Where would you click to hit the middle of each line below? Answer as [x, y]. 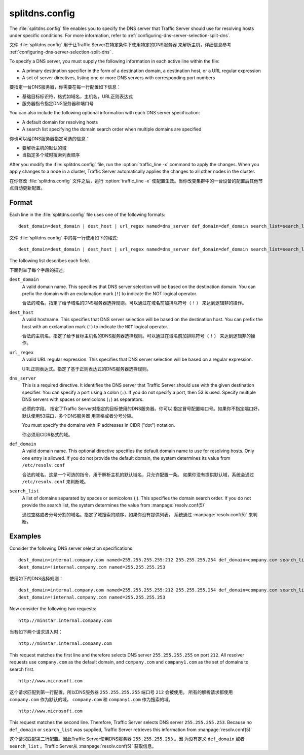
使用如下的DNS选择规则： [36, 579]
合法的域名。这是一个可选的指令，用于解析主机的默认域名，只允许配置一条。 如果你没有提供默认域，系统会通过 [138, 475]
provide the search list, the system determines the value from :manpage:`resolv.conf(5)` [114, 505]
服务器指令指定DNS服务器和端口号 [58, 104]
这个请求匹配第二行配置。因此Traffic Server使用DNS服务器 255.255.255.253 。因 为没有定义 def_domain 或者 [127, 739]
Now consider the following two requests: [53, 609]
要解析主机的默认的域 [44, 148]
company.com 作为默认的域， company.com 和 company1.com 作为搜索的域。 [91, 699]
